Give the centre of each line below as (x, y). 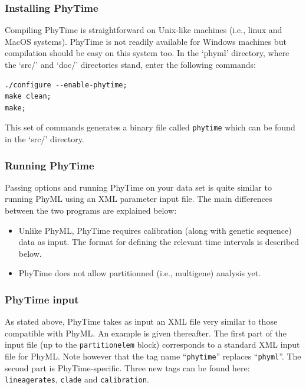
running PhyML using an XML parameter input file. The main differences (139, 199)
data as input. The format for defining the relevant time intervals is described (159, 242)
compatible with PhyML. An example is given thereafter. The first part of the (146, 333)
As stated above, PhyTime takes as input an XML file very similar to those (141, 321)
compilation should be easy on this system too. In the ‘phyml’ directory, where (147, 53)
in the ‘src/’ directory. (45, 139)
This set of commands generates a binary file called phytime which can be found (150, 127)
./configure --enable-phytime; (66, 85)
